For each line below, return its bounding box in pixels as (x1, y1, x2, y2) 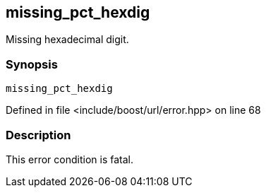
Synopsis (6, 57, 58, 71)
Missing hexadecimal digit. (6, 33, 129, 46)
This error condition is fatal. (6, 153, 134, 165)
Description (6, 127, 71, 142)
